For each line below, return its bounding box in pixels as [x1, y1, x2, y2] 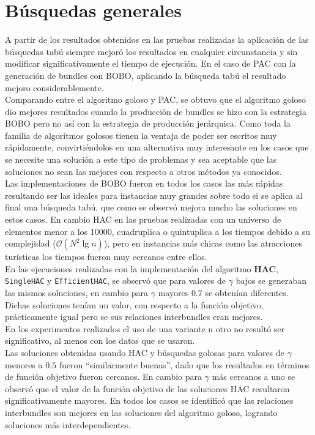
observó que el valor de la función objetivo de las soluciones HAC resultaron [5, 382, 290, 395]
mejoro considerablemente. [5, 81, 104, 94]
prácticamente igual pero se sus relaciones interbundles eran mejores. [5, 310, 263, 323]
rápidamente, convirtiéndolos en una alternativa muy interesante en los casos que [5, 141, 309, 154]
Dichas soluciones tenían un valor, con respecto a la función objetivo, [5, 298, 264, 311]
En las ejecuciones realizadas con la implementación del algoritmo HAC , [5, 262, 279, 275]
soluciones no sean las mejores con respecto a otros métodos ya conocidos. [5, 165, 282, 177]
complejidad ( [5, 237, 56, 250]
